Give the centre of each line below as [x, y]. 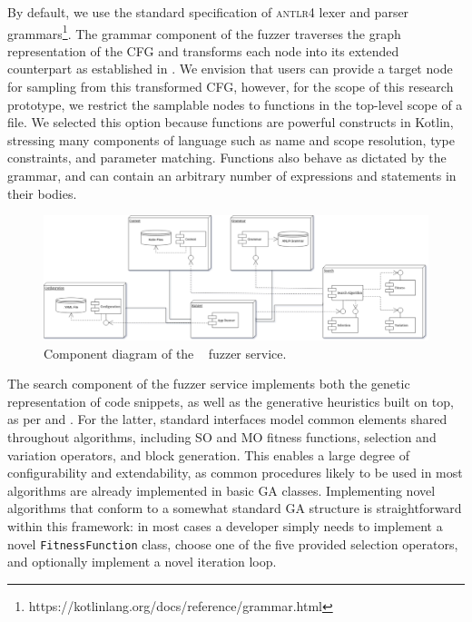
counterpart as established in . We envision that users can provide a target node [230, 69]
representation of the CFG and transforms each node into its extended [203, 50]
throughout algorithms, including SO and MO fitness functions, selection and [222, 437]
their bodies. [42, 193]
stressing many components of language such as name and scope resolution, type [231, 139]
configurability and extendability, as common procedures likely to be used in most [235, 473]
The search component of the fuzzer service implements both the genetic [209, 384]
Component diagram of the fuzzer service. [165, 353]
